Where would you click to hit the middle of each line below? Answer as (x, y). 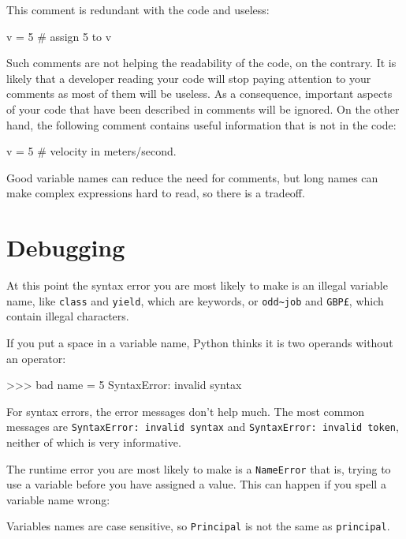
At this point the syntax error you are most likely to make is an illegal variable (197, 285)
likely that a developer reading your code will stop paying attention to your (189, 78)
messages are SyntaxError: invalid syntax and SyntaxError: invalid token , (203, 427)
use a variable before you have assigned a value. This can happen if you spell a (196, 484)
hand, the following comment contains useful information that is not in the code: (201, 124)
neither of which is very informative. (94, 442)
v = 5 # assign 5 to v (59, 36)
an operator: (36, 358)
